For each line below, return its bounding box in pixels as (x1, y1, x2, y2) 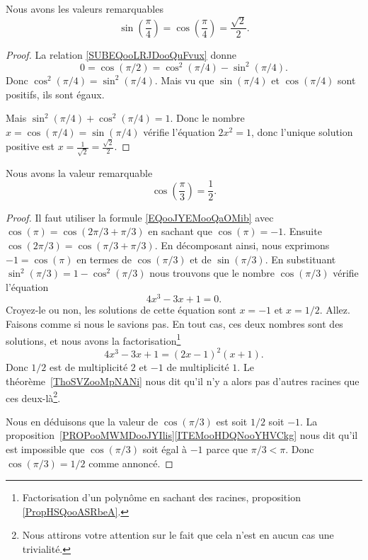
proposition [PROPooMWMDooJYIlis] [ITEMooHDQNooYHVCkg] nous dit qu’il (6, 428, 358, 442)
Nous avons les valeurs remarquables (6, 1, 163, 16)
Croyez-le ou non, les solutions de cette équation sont (6, 302, 236, 317)
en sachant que (148, 224, 212, 239)
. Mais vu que (154, 72, 214, 87)
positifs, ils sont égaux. (6, 86, 105, 101)
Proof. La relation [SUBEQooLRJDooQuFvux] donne (6, 47, 236, 62)
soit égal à (142, 441, 187, 456)
